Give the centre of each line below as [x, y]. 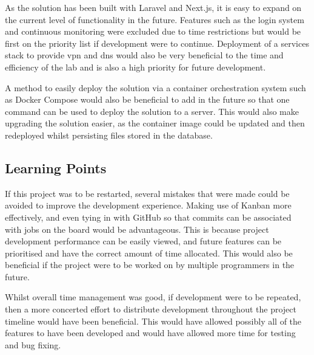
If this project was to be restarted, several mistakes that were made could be [147, 193]
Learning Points [56, 167]
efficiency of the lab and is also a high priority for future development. [135, 67]
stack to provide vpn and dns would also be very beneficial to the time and [144, 55]
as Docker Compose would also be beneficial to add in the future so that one [147, 99]
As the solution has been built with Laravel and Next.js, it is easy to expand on [153, 7]
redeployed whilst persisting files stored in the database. [109, 135]
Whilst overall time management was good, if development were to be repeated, [153, 297]
